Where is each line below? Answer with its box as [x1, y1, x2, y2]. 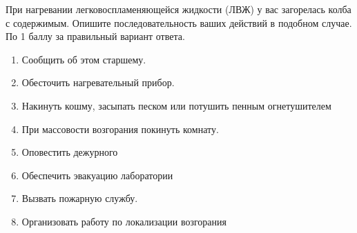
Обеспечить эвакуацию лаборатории [21, 168, 173, 182]
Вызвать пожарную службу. [21, 191, 138, 205]
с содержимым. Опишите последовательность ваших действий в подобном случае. [6, 15, 352, 30]
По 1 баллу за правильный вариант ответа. [6, 29, 185, 43]
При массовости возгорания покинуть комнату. [21, 121, 219, 136]
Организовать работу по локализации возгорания [21, 214, 226, 228]
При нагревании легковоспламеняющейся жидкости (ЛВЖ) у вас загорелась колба [6, 2, 351, 16]
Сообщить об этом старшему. [21, 52, 146, 66]
